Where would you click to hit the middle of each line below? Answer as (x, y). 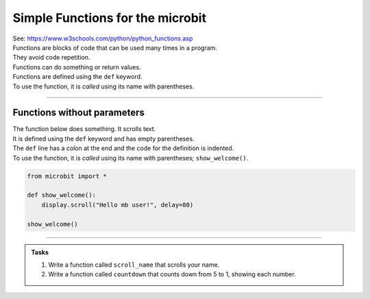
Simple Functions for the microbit (110, 18)
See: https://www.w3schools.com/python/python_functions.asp (103, 38)
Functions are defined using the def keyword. (77, 77)
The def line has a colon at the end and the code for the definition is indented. (123, 148)
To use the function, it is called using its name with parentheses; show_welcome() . (131, 158)
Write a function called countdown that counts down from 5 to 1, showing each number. (172, 274)
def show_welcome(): (61, 195)
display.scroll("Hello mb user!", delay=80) (118, 205)
